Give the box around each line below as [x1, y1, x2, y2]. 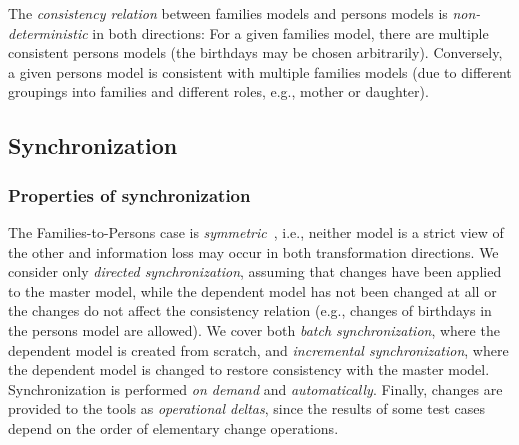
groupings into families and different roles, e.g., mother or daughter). [8, 81, 429, 102]
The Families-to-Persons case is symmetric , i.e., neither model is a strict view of [8, 221, 504, 242]
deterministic [8, 22, 88, 43]
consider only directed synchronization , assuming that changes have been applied [8, 261, 502, 282]
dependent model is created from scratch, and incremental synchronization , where [8, 339, 509, 360]
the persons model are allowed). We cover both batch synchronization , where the [8, 319, 500, 340]
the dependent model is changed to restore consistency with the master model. [8, 359, 490, 380]
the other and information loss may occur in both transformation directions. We [8, 241, 499, 262]
